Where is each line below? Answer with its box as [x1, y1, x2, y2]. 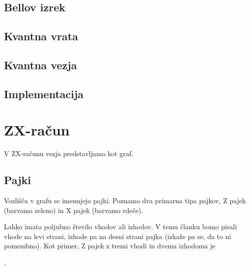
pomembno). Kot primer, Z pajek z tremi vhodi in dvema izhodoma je [4, 241, 216, 251]
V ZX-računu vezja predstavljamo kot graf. [4, 148, 134, 159]
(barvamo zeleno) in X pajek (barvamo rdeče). [4, 205, 143, 215]
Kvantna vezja [4, 57, 77, 72]
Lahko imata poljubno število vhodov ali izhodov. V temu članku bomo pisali [4, 221, 237, 232]
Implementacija [4, 86, 84, 101]
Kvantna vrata [4, 28, 78, 44]
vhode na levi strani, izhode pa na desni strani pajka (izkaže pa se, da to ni [4, 231, 231, 241]
